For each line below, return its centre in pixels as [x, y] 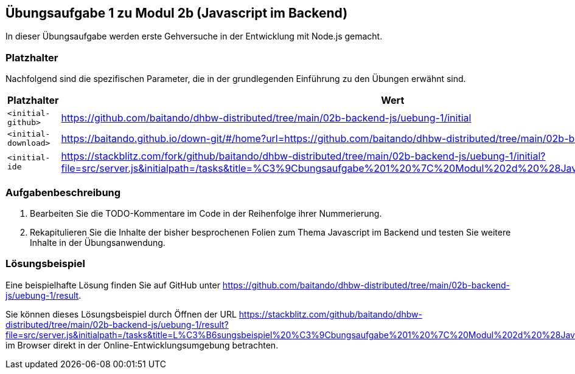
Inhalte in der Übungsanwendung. [98, 242]
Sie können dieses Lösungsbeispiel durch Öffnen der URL [121, 314]
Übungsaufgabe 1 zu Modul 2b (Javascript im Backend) [177, 13]
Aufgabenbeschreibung [63, 192]
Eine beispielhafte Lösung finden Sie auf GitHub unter [113, 285]
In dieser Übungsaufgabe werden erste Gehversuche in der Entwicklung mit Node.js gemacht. [194, 36]
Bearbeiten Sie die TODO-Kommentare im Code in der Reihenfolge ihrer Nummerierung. [206, 213]
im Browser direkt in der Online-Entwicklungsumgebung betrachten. [142, 345]
